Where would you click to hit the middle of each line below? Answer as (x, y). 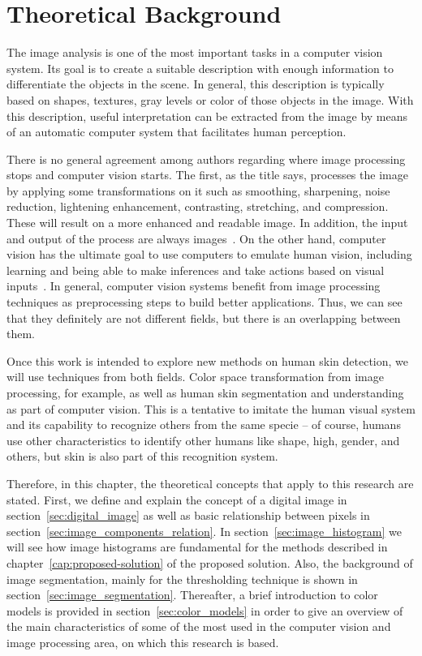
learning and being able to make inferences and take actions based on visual (196, 270)
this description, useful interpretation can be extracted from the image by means (207, 116)
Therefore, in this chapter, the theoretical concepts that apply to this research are (210, 483)
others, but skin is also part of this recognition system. (142, 456)
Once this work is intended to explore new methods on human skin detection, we (208, 360)
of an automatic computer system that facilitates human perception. (177, 132)
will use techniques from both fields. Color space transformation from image (195, 377)
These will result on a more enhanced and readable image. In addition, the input (207, 223)
